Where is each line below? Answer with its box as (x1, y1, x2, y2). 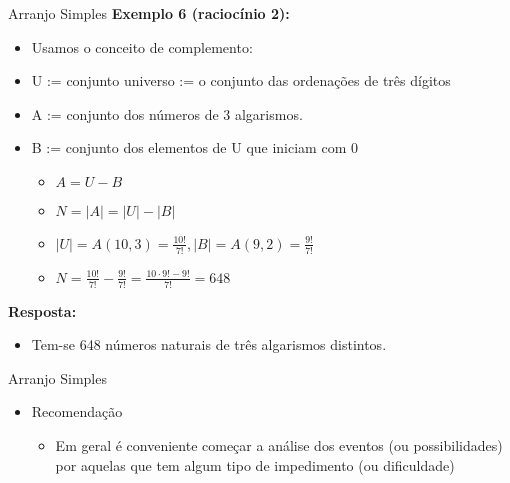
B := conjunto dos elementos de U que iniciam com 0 (31, 137, 358, 158)
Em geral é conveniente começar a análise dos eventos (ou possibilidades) (55, 435, 503, 455)
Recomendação (31, 401, 123, 422)
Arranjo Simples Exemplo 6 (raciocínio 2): (8, 3, 290, 23)
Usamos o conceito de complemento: (31, 36, 253, 57)
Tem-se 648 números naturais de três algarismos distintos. (31, 334, 387, 355)
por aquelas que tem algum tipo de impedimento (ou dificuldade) (55, 454, 455, 475)
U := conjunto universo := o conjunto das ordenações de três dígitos (31, 70, 451, 91)
